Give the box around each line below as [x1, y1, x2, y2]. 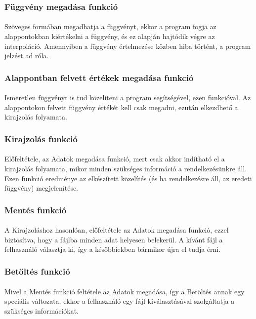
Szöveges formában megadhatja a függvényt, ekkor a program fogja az [4, 21, 216, 32]
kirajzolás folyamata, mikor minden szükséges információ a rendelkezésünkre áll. [4, 163, 247, 174]
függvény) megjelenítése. [4, 183, 79, 193]
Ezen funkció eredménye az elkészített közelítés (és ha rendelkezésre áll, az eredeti [4, 173, 252, 183]
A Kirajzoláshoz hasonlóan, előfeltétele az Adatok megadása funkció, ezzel [4, 225, 229, 235]
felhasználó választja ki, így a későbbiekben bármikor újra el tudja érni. [4, 244, 221, 254]
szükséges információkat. [4, 305, 79, 316]
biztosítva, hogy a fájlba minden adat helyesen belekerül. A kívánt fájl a [4, 234, 223, 244]
